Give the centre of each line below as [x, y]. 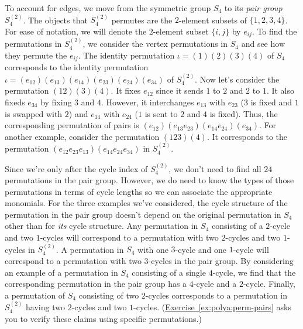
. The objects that [55, 20]
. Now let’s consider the [237, 79]
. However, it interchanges [148, 102]
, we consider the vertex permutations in [155, 44]
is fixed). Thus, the [244, 113]
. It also [280, 90]
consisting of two [109, 295]
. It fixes [126, 90]
